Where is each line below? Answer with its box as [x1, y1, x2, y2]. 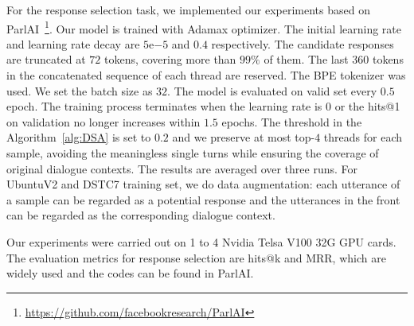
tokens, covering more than [103, 51, 236, 68]
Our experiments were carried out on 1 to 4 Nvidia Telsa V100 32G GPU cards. [6, 233, 396, 250]
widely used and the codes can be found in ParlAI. [6, 265, 254, 281]
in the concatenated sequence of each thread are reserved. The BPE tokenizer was [6, 67, 406, 83]
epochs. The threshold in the [221, 113, 362, 130]
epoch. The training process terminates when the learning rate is [6, 98, 322, 114]
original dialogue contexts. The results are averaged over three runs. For [6, 160, 358, 177]
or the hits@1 [334, 98, 400, 114]
